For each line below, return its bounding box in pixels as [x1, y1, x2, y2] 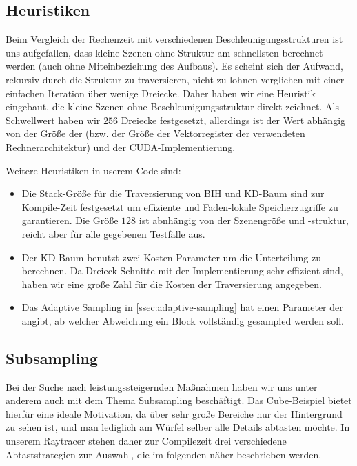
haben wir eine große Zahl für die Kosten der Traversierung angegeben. [21, 276, 323, 291]
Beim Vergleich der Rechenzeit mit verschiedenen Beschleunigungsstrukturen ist [6, 32, 343, 46]
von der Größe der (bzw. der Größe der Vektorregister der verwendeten [6, 126, 305, 141]
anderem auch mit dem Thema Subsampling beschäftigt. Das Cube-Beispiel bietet [6, 393, 352, 407]
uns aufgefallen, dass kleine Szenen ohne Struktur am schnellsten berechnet [6, 45, 323, 59]
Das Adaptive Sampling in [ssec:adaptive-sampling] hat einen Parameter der [21, 300, 343, 314]
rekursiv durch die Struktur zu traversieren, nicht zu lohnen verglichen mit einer [6, 72, 345, 86]
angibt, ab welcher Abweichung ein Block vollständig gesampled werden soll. [21, 313, 344, 327]
